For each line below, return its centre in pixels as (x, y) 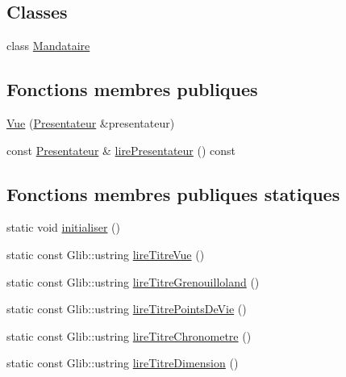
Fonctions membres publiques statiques (173, 193)
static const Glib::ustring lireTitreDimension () (123, 363)
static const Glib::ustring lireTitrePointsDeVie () (127, 309)
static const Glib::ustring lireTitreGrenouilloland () (133, 281)
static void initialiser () (64, 227)
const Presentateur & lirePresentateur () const (121, 150)
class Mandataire (48, 46)
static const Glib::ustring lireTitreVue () (106, 254)
